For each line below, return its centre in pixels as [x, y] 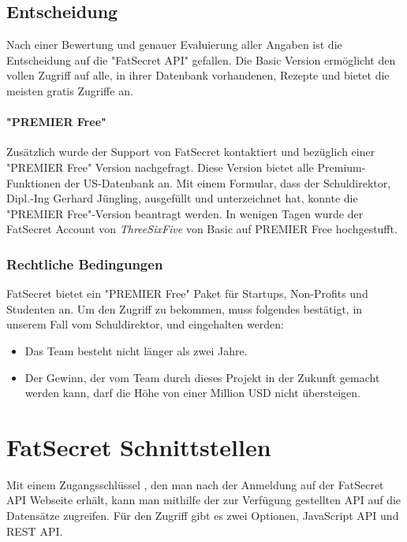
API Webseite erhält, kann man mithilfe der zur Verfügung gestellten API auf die [204, 500]
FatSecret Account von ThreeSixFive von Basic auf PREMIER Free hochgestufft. [202, 229]
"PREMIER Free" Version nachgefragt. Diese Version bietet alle [160, 167]
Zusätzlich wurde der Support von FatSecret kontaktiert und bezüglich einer [191, 152]
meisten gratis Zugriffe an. [70, 90]
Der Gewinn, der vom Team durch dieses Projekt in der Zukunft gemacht [202, 377]
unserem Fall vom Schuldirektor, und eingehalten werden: [146, 324]
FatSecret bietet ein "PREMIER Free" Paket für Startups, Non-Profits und [187, 293]
